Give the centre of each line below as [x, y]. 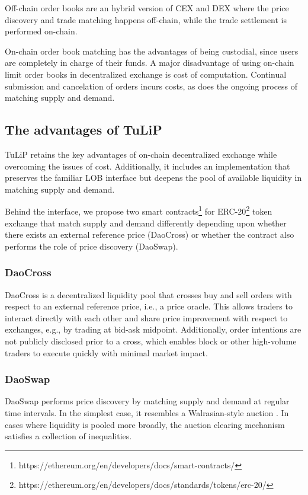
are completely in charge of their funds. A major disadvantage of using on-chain [150, 63]
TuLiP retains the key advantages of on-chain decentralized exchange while [141, 154]
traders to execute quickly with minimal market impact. [106, 352]
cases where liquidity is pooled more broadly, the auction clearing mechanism [145, 424]
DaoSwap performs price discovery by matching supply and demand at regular [147, 401]
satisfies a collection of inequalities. [68, 436]
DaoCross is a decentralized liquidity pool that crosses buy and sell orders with [148, 294]
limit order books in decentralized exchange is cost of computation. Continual [146, 74]
